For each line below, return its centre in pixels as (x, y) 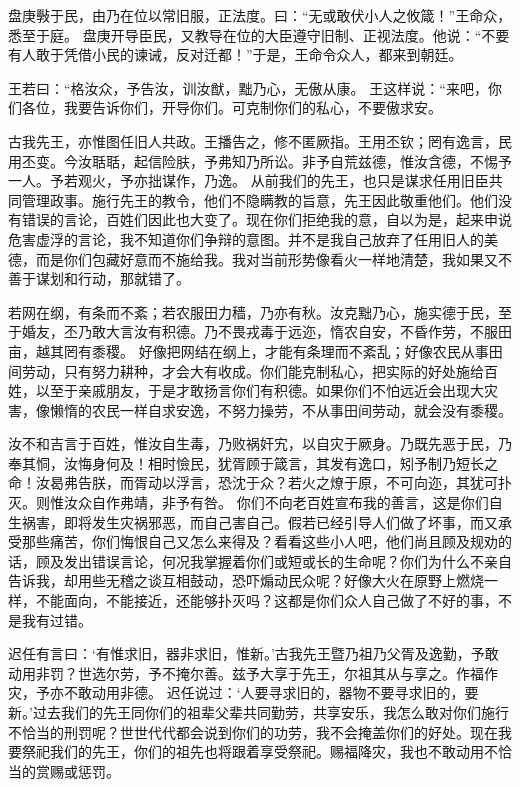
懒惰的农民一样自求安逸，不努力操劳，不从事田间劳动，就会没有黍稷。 (280, 409)
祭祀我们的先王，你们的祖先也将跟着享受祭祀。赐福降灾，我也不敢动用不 (259, 751)
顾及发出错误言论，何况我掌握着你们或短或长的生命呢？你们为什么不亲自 (273, 560)
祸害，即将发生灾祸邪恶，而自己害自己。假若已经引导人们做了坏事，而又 (259, 521)
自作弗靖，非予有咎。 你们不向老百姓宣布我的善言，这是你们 (290, 502)
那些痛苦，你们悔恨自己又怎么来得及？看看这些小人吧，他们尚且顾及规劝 (259, 541)
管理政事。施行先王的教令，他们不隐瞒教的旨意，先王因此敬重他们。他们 (259, 199)
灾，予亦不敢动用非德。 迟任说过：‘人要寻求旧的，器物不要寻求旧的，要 (243, 692)
